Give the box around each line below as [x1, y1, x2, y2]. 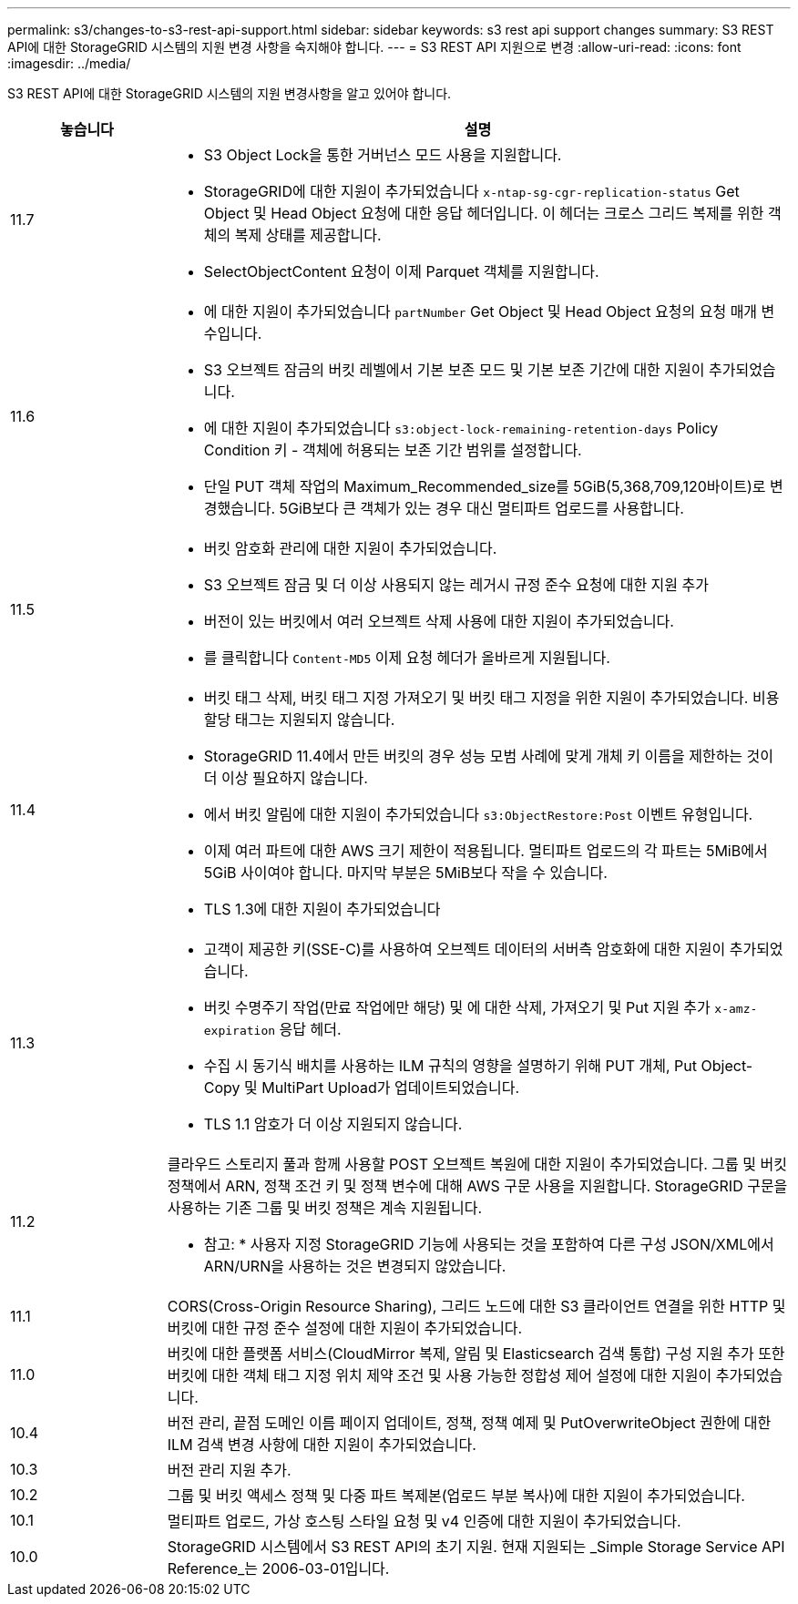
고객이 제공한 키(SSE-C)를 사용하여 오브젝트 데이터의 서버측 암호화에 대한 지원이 [203, 940, 726, 958]
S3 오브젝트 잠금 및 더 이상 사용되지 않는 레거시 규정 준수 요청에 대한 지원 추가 [203, 576, 709, 594]
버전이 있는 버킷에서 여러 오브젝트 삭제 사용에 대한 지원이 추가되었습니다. [203, 612, 674, 630]
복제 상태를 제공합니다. [234, 226, 382, 244]
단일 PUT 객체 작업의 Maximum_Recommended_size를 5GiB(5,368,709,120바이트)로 [203, 477, 766, 496]
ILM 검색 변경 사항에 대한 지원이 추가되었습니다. [167, 1435, 476, 1454]
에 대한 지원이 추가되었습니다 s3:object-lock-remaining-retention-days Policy [203, 419, 719, 437]
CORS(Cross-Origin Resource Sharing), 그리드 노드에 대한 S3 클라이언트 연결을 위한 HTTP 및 [167, 1297, 786, 1315]
